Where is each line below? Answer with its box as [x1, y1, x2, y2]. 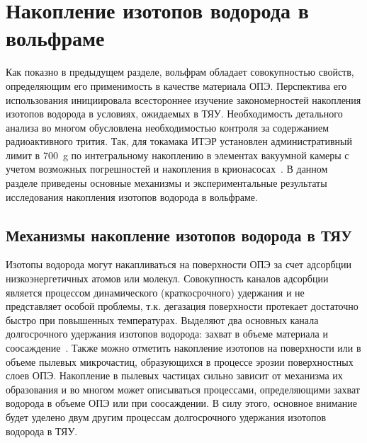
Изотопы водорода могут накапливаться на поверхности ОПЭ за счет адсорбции [6, 257, 352, 272]
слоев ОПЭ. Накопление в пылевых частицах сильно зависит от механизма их [6, 368, 343, 383]
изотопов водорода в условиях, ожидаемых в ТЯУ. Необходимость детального [6, 106, 343, 121]
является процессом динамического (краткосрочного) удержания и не [6, 284, 305, 299]
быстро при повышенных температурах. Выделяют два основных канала [6, 312, 319, 327]
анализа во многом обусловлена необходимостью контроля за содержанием [6, 120, 329, 134]
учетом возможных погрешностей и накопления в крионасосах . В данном [6, 161, 328, 176]
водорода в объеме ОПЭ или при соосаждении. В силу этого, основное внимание [6, 396, 357, 410]
